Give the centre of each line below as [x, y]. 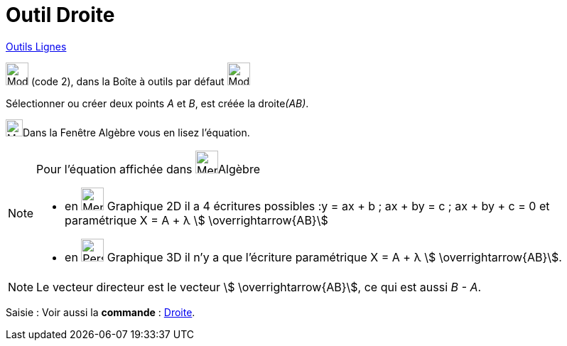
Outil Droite [60, 15]
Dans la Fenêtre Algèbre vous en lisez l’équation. [136, 132]
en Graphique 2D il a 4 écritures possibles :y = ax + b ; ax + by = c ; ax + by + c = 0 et [307, 206]
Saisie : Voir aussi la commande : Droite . [101, 312]
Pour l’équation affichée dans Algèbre [148, 169]
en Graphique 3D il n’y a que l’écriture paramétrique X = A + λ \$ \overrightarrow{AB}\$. [313, 257]
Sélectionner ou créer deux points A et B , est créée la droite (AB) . [157, 103]
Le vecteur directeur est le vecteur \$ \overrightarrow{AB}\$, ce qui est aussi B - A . [259, 287]
